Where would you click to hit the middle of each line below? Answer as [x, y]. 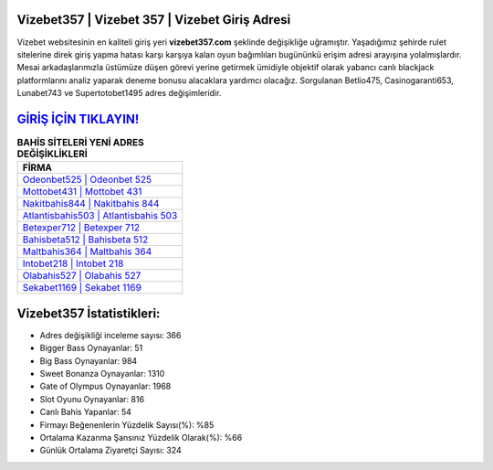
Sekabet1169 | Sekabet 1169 [82, 288]
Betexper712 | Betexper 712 [81, 228]
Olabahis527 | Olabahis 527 [82, 276]
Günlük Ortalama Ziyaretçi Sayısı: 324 [110, 450]
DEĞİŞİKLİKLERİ [52, 154]
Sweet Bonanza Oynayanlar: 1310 [102, 374]
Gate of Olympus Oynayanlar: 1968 [105, 386]
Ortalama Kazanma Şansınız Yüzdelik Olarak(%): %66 [141, 438]
